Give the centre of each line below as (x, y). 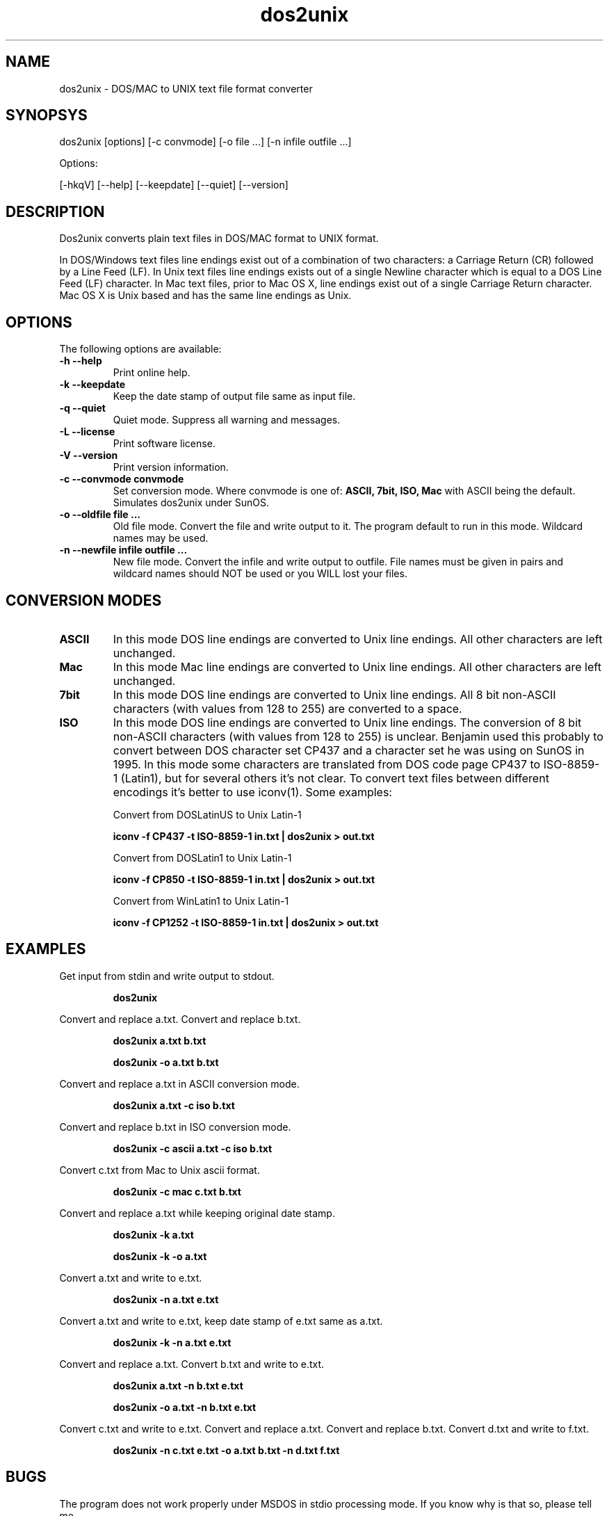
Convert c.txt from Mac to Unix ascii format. (160, 1170)
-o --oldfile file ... (100, 515)
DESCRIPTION (55, 211)
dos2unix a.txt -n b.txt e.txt (178, 1385)
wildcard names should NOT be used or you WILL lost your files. (260, 574)
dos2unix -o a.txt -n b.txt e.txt (185, 1407)
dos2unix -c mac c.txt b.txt (177, 1191)
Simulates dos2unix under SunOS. (191, 503)
